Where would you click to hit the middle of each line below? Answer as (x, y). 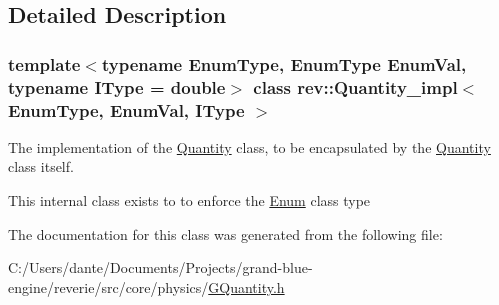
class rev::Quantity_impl (355, 86)
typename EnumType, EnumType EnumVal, (284, 63)
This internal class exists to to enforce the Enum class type (189, 200)
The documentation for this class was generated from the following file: (225, 233)
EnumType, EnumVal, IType (126, 109)
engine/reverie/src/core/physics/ (108, 286)
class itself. (41, 166)
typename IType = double (117, 86)
